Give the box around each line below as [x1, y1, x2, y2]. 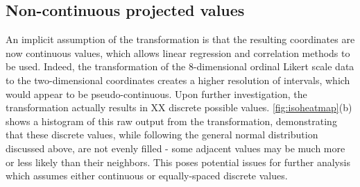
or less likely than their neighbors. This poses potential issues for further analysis [6, 154, 350, 169]
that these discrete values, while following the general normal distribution [6, 127, 318, 142]
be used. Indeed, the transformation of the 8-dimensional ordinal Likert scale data [6, 59, 354, 74]
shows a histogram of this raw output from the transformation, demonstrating [6, 113, 337, 128]
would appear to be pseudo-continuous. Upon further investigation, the [6, 86, 307, 101]
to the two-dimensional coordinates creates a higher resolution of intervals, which [6, 72, 350, 87]
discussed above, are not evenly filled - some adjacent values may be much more [6, 140, 345, 155]
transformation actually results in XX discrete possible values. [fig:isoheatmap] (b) [6, 100, 352, 115]
